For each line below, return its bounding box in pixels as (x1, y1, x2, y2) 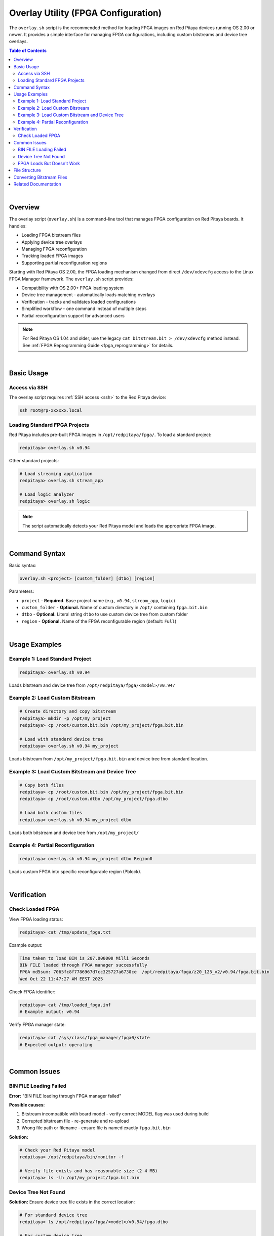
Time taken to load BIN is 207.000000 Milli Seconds (19, 955, 150, 961)
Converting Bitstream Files (13, 174, 68, 180)
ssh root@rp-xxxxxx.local (19, 408, 82, 413)
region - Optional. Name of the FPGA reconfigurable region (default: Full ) (21, 618, 177, 624)
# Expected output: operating (19, 1042, 93, 1048)
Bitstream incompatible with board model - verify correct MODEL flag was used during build (21, 1111, 209, 1117)
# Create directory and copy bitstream (19, 708, 116, 714)
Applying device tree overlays (21, 239, 82, 245)
